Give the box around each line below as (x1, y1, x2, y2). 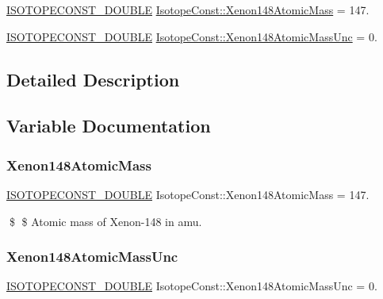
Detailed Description (6, 67, 180, 91)
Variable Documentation (6, 113, 211, 138)
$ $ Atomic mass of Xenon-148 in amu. (9, 213, 202, 229)
